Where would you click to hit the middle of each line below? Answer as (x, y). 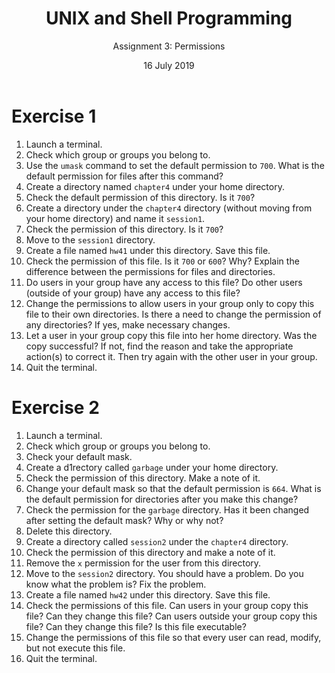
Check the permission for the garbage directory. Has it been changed (167, 509)
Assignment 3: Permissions (169, 46)
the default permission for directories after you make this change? (162, 499)
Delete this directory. (69, 531)
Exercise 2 (55, 407)
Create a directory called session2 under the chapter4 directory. (157, 541)
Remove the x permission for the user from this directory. (143, 563)
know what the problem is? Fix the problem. (116, 584)
